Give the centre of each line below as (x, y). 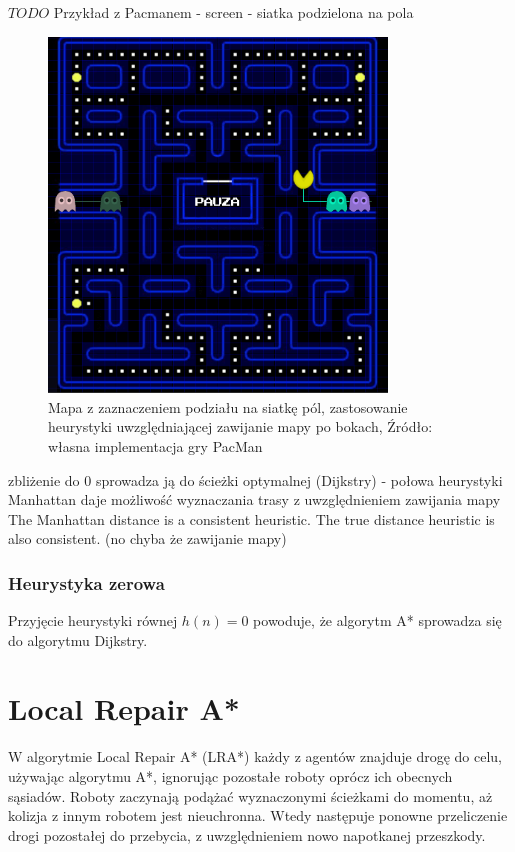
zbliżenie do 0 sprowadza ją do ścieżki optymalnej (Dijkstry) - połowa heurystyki (255, 479)
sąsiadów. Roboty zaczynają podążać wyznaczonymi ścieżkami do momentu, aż (250, 795)
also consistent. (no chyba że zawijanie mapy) (147, 538)
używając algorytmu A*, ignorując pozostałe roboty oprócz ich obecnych (230, 776)
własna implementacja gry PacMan (155, 445)
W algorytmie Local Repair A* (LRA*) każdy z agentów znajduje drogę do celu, (255, 756)
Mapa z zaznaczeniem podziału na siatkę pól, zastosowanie (228, 406)
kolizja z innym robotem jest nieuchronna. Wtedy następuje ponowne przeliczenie (258, 815)
